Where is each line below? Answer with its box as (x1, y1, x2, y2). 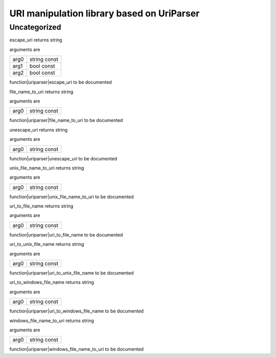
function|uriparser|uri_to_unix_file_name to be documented (9, 270, 134, 276)
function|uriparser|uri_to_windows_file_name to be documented (9, 308, 144, 314)
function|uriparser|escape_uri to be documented (9, 79, 112, 86)
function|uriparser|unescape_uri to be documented (9, 155, 118, 161)
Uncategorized (9, 23, 61, 32)
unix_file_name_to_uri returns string (9, 164, 84, 171)
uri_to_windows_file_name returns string (9, 279, 94, 285)
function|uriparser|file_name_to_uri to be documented (9, 117, 123, 123)
